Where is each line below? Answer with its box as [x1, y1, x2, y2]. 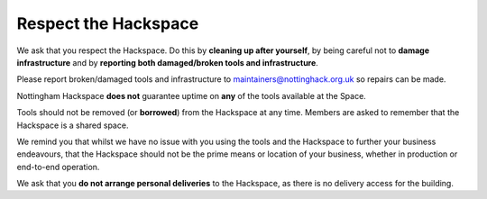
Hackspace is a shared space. [16, 120, 129, 131]
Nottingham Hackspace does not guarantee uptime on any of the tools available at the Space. [16, 90, 367, 101]
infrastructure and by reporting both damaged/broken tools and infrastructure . [16, 57, 319, 68]
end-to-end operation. [16, 161, 100, 172]
